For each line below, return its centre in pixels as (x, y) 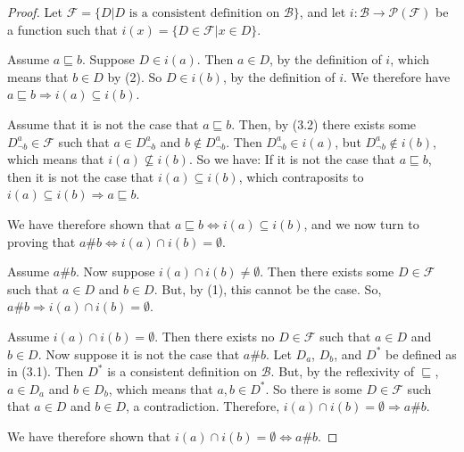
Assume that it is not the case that (103, 123)
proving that (41, 241)
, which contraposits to (301, 176)
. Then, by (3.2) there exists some (324, 123)
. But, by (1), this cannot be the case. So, (268, 288)
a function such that (62, 29)
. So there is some (314, 388)
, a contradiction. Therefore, (203, 406)
